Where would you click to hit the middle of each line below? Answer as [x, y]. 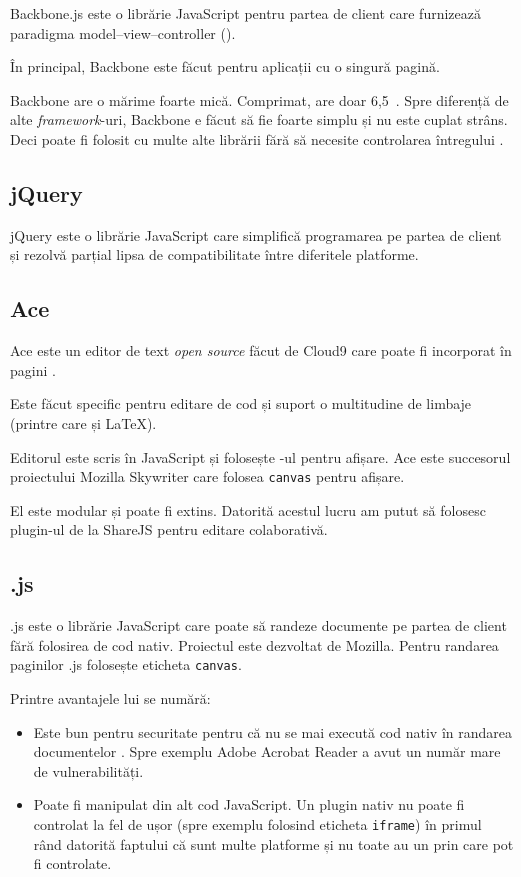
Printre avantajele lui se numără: [110, 698]
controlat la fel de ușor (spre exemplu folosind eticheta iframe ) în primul [257, 823]
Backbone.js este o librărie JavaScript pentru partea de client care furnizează [245, 13]
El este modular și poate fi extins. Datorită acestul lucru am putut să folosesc [248, 509]
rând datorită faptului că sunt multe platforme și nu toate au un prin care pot [273, 843]
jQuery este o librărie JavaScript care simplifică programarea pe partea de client [256, 234]
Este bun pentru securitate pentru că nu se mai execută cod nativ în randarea [272, 731]
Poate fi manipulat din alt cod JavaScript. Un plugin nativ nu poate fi [249, 804]
